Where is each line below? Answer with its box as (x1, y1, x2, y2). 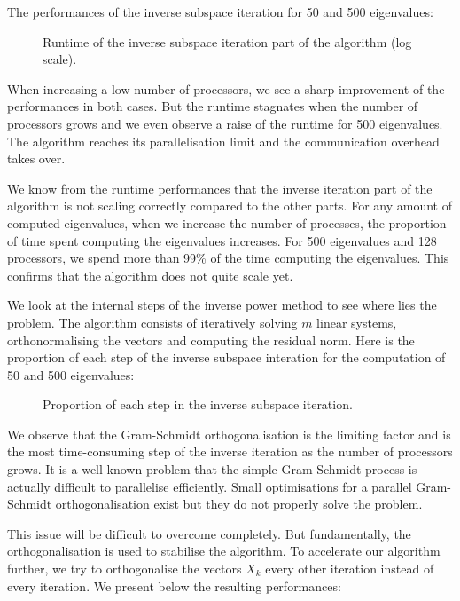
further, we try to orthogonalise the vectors (7, 559, 242, 578)
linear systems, (316, 312, 397, 331)
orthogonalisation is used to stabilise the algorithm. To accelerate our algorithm (7, 542, 441, 560)
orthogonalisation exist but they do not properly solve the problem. (55, 494, 423, 513)
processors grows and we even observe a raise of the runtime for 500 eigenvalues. (7, 114, 443, 132)
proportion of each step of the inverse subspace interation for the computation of (7, 348, 446, 367)
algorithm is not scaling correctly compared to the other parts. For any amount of (7, 196, 452, 215)
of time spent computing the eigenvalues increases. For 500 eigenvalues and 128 (7, 231, 437, 249)
